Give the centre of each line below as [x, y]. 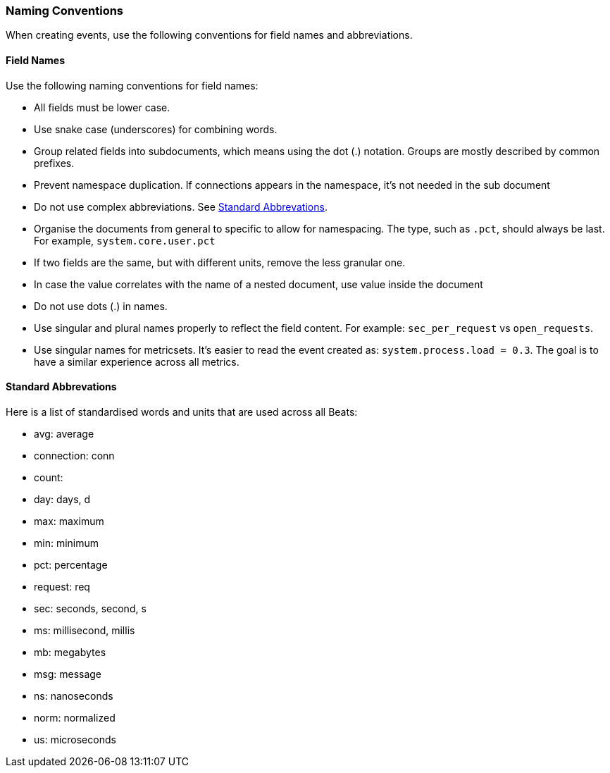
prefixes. [54, 163]
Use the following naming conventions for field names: [132, 85]
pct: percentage [71, 564]
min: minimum [67, 543]
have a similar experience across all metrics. [137, 361]
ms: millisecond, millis [85, 630]
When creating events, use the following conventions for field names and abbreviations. [209, 35]
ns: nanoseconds [74, 695]
